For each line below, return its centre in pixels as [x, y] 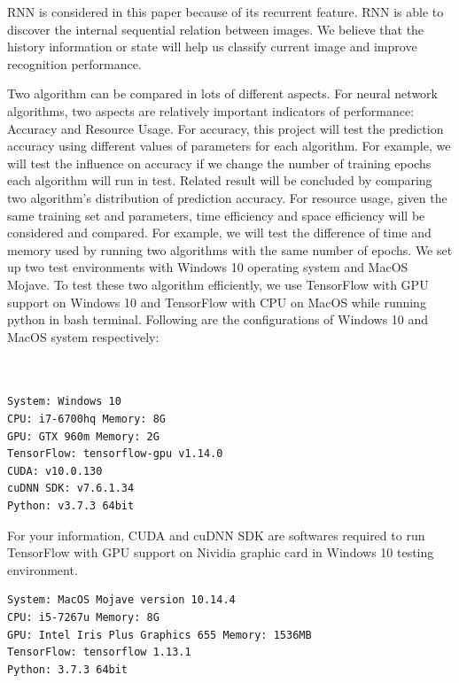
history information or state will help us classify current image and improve [212, 47]
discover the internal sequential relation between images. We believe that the [216, 29]
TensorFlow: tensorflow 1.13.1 [99, 652]
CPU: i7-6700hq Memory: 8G [86, 419]
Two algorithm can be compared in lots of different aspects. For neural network [222, 93]
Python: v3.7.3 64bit [71, 506]
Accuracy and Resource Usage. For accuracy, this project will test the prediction [226, 128]
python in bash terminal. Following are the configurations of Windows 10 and [218, 319]
